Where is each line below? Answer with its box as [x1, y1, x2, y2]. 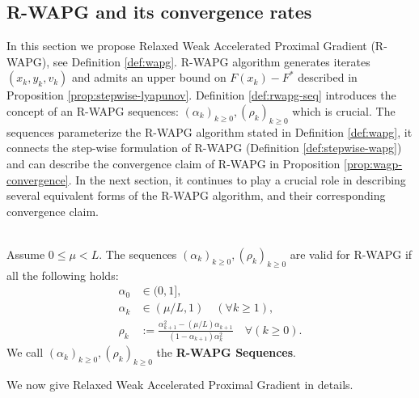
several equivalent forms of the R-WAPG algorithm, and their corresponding [6, 187, 386, 204]
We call [6, 344, 44, 361]
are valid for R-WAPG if [290, 245, 413, 262]
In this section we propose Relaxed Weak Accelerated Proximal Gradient [6, 37, 367, 54]
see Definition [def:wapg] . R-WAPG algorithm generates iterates [53, 53, 370, 70]
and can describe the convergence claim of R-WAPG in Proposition [6, 155, 341, 171]
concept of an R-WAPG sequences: [6, 102, 179, 119]
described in [298, 69, 358, 86]
